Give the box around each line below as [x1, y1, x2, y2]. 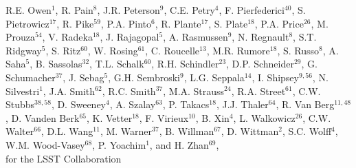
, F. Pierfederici [219, 3, 285, 17]
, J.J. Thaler [216, 97, 269, 112]
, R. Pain [55, 3, 93, 17]
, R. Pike [56, 16, 94, 30]
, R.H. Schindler [151, 56, 219, 71]
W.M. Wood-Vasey [5, 137, 85, 151]
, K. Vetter [86, 110, 133, 125]
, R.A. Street [231, 83, 286, 98]
